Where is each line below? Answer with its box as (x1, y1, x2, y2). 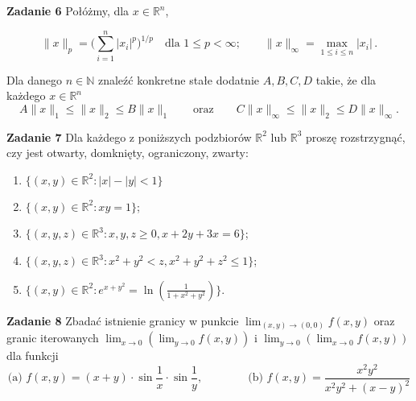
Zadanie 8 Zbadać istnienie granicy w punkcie (6, 312, 239, 329)
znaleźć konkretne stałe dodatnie (97, 71, 260, 88)
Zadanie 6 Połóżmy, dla (6, 2, 130, 19)
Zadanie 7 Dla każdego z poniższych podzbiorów (6, 128, 252, 145)
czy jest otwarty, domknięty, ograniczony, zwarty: (6, 144, 249, 161)
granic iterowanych (6, 329, 99, 346)
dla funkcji (6, 347, 59, 364)
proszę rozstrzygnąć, (306, 128, 406, 145)
